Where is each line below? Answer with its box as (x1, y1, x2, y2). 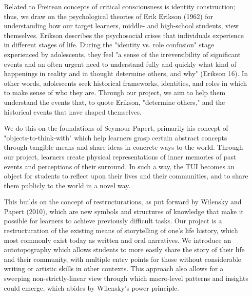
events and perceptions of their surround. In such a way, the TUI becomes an (4, 161, 235, 171)
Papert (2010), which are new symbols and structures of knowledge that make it (4, 206, 244, 216)
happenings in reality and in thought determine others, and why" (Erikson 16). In (4, 68, 248, 79)
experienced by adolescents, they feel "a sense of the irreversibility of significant (4, 49, 241, 59)
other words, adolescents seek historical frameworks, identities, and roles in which (4, 78, 247, 88)
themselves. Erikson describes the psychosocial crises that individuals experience (4, 30, 244, 40)
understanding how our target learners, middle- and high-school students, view (4, 20, 239, 31)
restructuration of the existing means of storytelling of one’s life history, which (4, 225, 238, 236)
